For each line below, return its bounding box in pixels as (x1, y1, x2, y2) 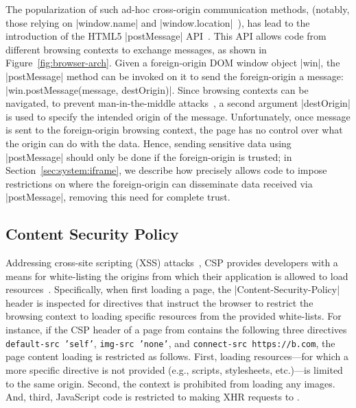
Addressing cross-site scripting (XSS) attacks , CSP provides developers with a (5, 255, 338, 270)
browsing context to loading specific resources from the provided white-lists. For (5, 309, 342, 323)
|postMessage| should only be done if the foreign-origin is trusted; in (5, 149, 292, 164)
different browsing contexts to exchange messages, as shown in (5, 42, 267, 56)
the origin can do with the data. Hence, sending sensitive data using (5, 136, 292, 150)
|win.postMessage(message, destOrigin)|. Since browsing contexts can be (5, 82, 309, 97)
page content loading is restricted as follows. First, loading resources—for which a (5, 349, 348, 364)
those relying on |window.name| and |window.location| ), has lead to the (5, 15, 310, 29)
